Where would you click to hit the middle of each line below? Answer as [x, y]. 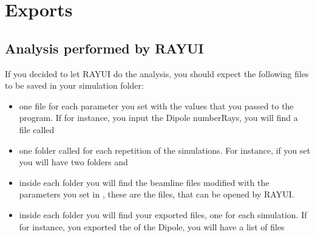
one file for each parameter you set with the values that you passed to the [156, 105]
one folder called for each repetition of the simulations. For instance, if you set [165, 150]
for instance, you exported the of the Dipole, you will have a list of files [152, 226]
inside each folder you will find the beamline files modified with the [144, 182]
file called [37, 129]
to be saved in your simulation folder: [74, 85]
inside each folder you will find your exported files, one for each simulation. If [163, 214]
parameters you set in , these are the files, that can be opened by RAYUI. [157, 194]
